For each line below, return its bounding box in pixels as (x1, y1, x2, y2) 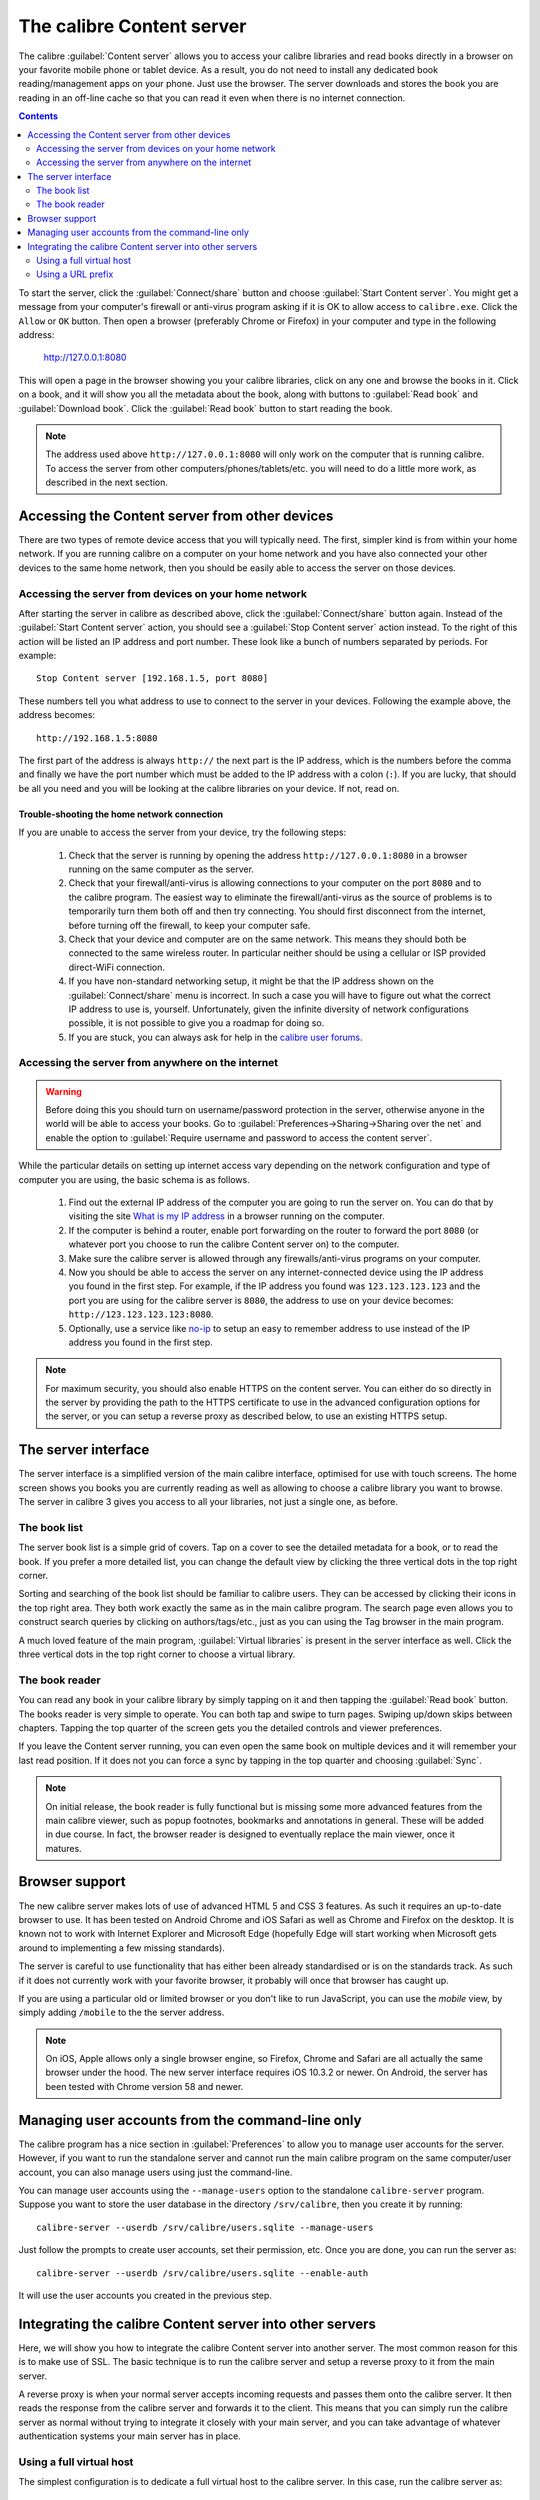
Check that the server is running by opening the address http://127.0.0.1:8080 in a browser (68, 849, 468, 861)
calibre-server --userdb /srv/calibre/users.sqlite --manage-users (36, 2221, 374, 2233)
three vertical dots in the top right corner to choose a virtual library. (18, 1648, 296, 1660)
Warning (45, 1085, 82, 1097)
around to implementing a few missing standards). (18, 1941, 225, 1954)
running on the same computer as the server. (68, 863, 255, 875)
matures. (45, 1842, 82, 1854)
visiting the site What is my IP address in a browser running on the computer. (68, 1210, 385, 1222)
